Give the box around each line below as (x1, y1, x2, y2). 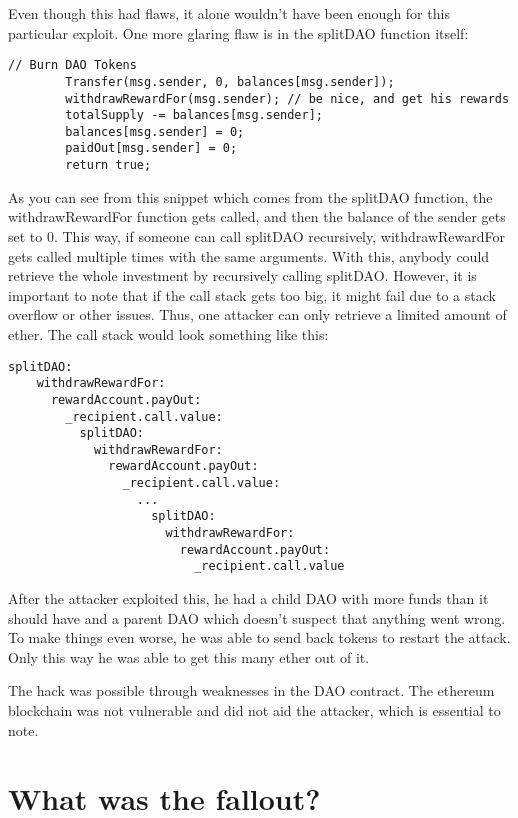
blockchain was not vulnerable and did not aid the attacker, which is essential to (8, 700, 501, 721)
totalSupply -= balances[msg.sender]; (65, 108, 323, 123)
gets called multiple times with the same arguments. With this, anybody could (8, 245, 490, 266)
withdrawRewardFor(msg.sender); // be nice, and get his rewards (65, 91, 510, 106)
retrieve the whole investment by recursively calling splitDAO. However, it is (8, 265, 477, 286)
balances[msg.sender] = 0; (65, 124, 245, 139)
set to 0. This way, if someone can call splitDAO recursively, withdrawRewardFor (8, 225, 505, 246)
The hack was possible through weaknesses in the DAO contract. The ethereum (8, 680, 495, 701)
